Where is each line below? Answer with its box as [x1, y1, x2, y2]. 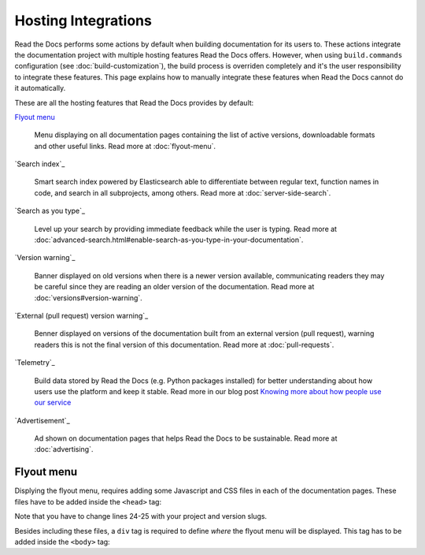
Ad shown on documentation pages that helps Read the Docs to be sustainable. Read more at [34, 434, 338, 443]
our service [34, 398, 72, 408]
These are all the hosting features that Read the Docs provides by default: [14, 98, 254, 107]
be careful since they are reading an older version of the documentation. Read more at [34, 282, 315, 292]
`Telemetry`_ [14, 358, 55, 367]
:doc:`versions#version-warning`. [34, 292, 143, 303]
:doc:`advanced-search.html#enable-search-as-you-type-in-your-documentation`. [34, 235, 304, 244]
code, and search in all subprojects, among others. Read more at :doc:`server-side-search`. [34, 188, 331, 197]
